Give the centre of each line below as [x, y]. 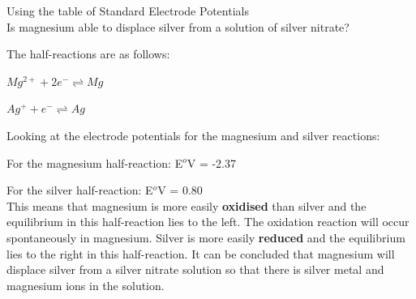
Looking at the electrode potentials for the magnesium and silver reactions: [193, 135]
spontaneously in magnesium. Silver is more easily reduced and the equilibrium [206, 237]
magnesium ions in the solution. [86, 285]
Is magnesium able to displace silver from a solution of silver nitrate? [178, 26]
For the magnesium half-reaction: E [95, 162]
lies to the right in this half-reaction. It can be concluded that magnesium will [201, 253]
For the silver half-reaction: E [80, 190]
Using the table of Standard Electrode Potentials [128, 11]
